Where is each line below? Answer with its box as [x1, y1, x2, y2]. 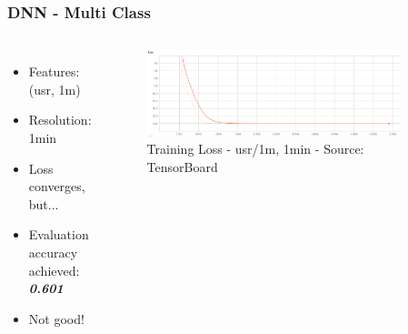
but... [28, 194, 59, 213]
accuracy [28, 242, 78, 261]
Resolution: [28, 110, 92, 129]
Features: [28, 62, 80, 81]
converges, [28, 177, 85, 196]
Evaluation [28, 225, 89, 244]
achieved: [28, 260, 80, 279]
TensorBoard [146, 157, 218, 176]
